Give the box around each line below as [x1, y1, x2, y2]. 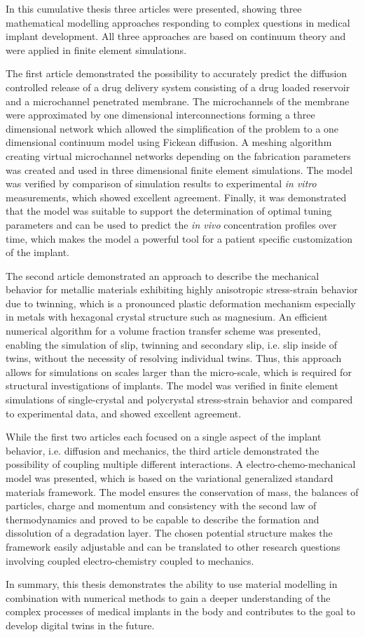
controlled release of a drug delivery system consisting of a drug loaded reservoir [6, 79, 350, 94]
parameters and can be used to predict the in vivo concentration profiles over [6, 217, 337, 232]
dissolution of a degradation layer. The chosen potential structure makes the [6, 525, 333, 540]
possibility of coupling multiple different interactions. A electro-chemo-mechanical [6, 457, 356, 471]
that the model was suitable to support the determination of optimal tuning [6, 203, 332, 218]
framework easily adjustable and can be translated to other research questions [6, 539, 340, 554]
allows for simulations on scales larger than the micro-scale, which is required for [6, 364, 352, 379]
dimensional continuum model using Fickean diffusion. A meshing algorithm [6, 135, 332, 149]
